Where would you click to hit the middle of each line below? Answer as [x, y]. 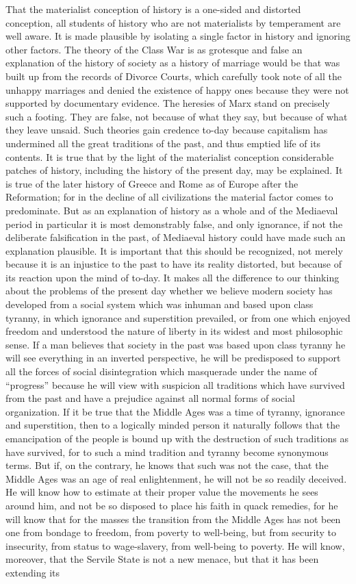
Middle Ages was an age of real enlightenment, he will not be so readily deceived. [176, 478]
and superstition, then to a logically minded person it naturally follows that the [173, 425]
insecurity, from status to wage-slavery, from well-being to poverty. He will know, [175, 545]
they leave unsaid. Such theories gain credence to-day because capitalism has [167, 130]
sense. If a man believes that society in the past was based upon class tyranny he [176, 344]
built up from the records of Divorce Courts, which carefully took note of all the [174, 76]
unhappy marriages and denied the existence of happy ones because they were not [177, 89]
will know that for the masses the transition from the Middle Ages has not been [173, 519]
